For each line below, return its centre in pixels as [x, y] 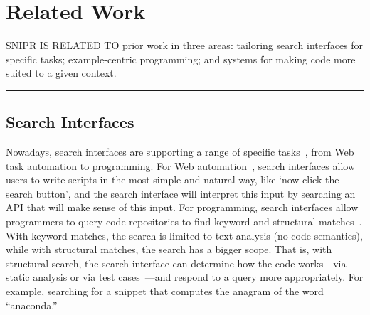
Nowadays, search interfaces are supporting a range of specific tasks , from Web [180, 152]
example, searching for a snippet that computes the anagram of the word [165, 291]
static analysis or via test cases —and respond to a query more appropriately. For [185, 277]
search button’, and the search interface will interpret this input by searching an [181, 193]
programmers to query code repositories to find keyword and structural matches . [184, 221]
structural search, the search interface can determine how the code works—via [176, 263]
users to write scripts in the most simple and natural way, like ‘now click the [173, 180]
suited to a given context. [61, 73]
